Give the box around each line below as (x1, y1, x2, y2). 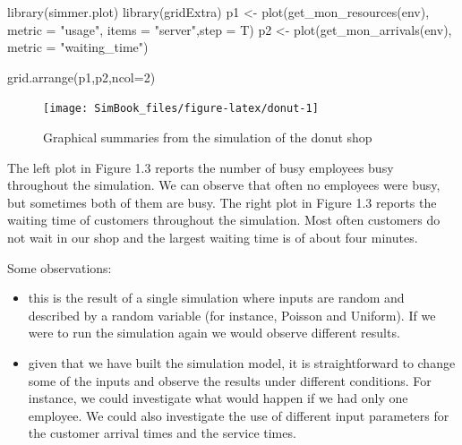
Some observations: (7, 258, 112, 277)
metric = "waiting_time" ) (7, 38, 149, 56)
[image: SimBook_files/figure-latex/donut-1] (43, 102, 319, 116)
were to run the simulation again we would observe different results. (28, 323, 400, 342)
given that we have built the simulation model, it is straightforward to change (28, 353, 456, 372)
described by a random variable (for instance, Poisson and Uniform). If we (28, 305, 436, 324)
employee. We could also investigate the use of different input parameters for (28, 406, 449, 424)
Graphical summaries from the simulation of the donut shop (43, 128, 372, 147)
